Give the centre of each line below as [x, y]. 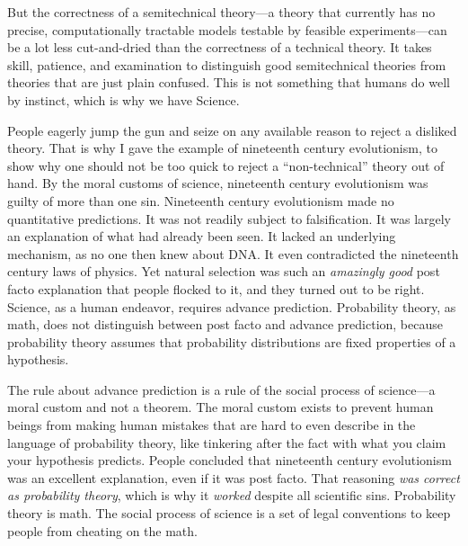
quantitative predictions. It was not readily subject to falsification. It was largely [230, 218]
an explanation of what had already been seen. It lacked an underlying [202, 236]
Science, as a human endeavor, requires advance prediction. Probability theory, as [232, 306]
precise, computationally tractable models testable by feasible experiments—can [227, 29]
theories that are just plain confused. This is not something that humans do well [229, 82]
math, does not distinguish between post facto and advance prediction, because [225, 324]
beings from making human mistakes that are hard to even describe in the [212, 425]
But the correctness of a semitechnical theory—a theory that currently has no [221, 12]
